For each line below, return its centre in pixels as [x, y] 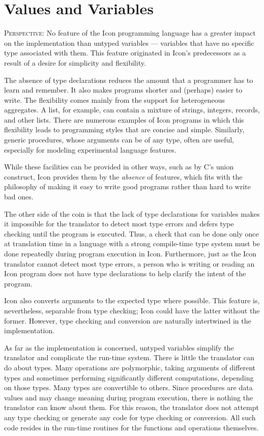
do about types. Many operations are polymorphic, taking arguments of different [130, 367]
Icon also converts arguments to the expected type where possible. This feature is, [132, 300]
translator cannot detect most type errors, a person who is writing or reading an [129, 263]
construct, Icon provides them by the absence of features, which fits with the [123, 176]
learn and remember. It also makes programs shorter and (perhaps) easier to [123, 90]
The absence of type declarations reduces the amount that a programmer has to [129, 80]
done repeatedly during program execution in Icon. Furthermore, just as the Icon [130, 253]
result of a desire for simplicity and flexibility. [75, 62]
